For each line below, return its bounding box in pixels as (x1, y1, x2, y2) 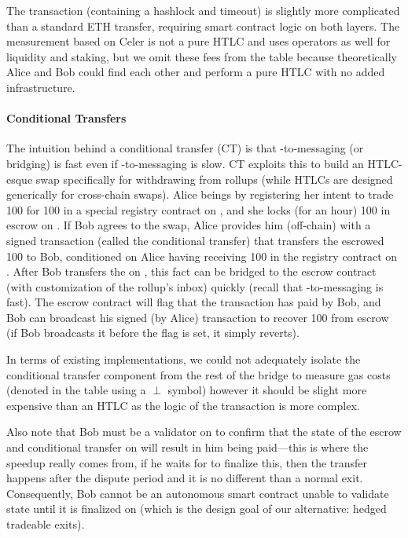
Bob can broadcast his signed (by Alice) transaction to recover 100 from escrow (6, 309, 389, 325)
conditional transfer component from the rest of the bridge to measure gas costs (6, 366, 391, 382)
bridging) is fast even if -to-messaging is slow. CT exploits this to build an (6, 155, 364, 171)
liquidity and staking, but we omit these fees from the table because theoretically (6, 48, 397, 64)
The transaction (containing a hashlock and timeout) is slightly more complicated (6, 2, 400, 18)
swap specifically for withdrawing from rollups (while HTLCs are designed (35, 170, 393, 187)
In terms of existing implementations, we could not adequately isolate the (6, 351, 361, 368)
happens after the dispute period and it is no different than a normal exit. (6, 470, 363, 486)
